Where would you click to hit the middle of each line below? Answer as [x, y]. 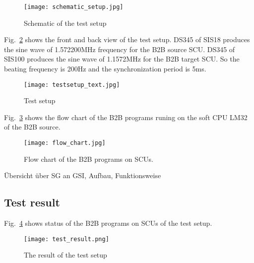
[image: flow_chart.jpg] [65, 143]
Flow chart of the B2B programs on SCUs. [89, 159]
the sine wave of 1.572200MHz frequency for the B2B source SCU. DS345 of [120, 49]
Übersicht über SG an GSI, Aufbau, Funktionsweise [83, 175]
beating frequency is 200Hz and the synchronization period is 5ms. [105, 69]
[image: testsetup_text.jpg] [72, 85]
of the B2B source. [32, 127]
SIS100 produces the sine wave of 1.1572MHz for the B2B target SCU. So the [122, 59]
